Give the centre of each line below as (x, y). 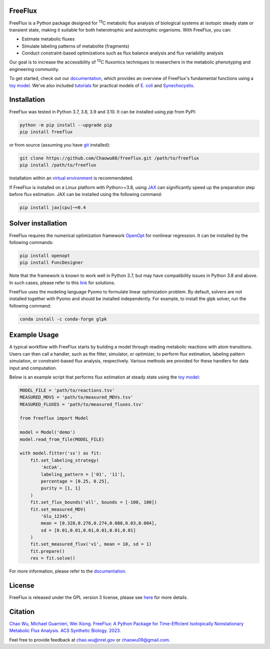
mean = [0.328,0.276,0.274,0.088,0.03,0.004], (99, 523)
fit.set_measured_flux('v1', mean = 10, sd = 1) (91, 544)
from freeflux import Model (54, 418)
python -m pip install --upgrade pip (66, 125)
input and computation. (33, 368)
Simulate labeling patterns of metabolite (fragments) (75, 46)
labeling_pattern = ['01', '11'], (83, 474)
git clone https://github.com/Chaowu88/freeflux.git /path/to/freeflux (109, 158)
